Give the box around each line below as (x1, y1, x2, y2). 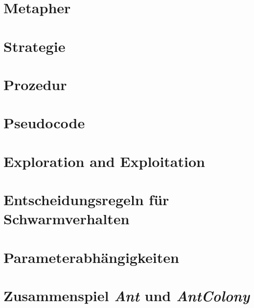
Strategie (3, 36, 66, 56)
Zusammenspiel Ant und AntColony (3, 285, 250, 306)
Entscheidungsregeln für (3, 190, 169, 210)
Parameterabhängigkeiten (3, 247, 179, 267)
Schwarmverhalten (3, 209, 130, 229)
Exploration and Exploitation (3, 151, 205, 171)
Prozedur (3, 74, 67, 94)
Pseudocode (3, 113, 85, 133)
